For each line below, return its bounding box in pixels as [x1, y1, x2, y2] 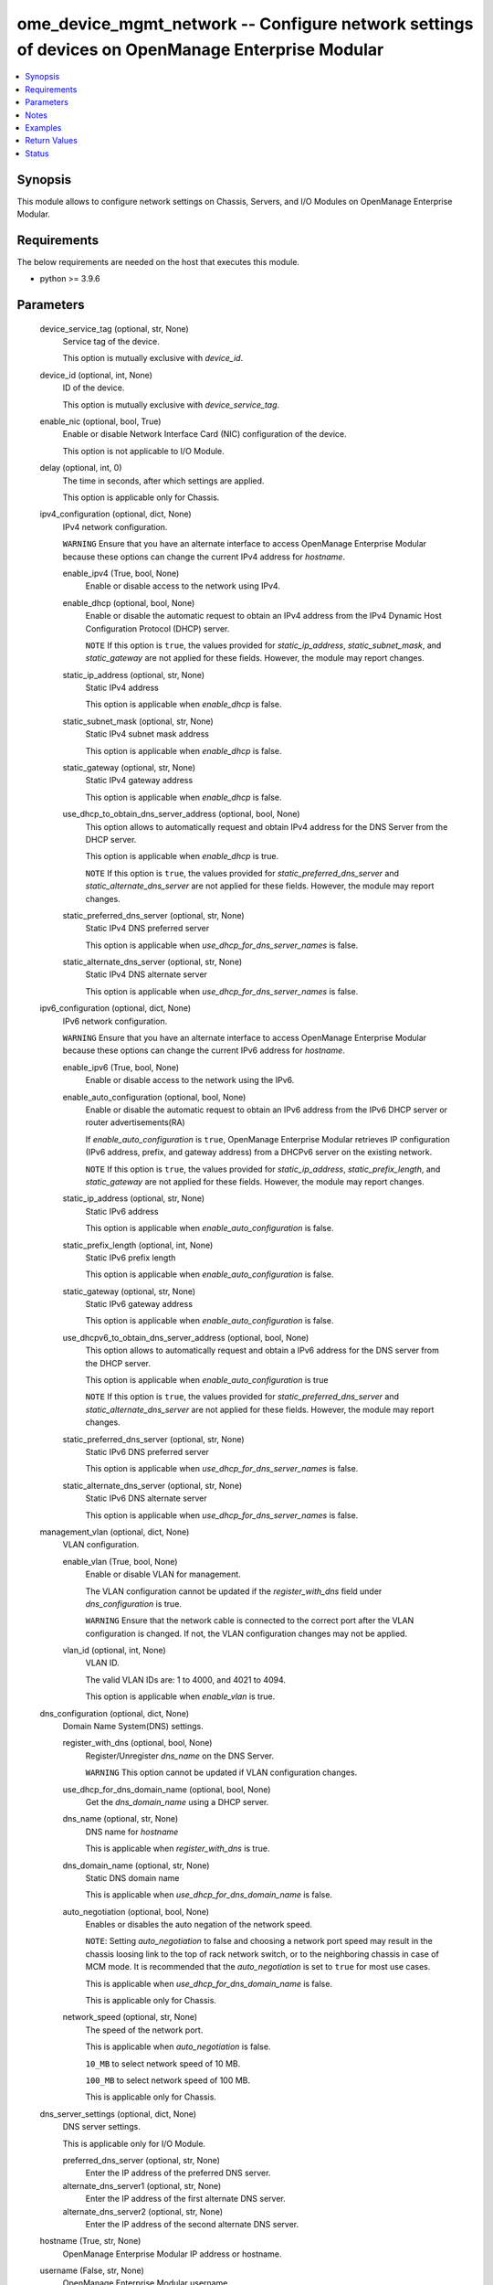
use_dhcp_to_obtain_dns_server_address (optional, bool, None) [62, 809, 300, 820]
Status [25, 147, 49, 159]
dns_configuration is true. [85, 1598, 183, 1609]
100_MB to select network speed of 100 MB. [85, 2075, 251, 2086]
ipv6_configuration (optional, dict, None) [39, 1003, 192, 1014]
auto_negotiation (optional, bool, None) [62, 1906, 210, 1917]
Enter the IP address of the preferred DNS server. [85, 2167, 271, 2179]
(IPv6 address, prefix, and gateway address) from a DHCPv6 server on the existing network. [85, 1147, 433, 1158]
